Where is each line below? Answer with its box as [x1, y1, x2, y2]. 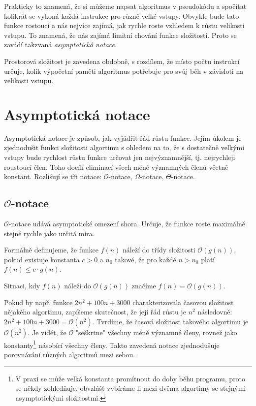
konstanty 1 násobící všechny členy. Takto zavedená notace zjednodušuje [4, 338, 220, 350]
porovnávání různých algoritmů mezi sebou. [4, 349, 135, 360]
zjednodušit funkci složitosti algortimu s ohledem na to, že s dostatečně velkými [4, 142, 245, 153]
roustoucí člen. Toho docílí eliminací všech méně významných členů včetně [4, 161, 228, 172]
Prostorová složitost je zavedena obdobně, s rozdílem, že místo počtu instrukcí [4, 56, 240, 66]
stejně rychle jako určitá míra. [4, 228, 95, 238]
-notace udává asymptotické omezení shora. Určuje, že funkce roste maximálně [8, 219, 245, 229]
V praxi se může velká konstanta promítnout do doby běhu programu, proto [15, 373, 246, 383]
